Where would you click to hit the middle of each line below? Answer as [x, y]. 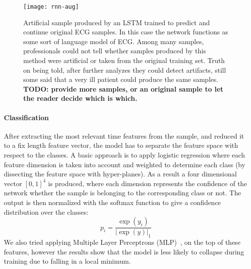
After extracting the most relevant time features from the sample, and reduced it [124, 135]
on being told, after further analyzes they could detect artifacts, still [125, 70]
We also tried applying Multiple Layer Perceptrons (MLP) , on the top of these [122, 242]
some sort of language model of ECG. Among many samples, [114, 41]
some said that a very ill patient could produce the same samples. [121, 79]
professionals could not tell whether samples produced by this [115, 51]
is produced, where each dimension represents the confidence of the [148, 183]
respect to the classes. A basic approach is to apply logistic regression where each [125, 154]
